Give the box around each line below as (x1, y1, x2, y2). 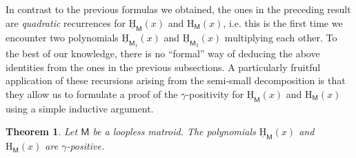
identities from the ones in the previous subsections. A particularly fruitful (6, 59, 321, 74)
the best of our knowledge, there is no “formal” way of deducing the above (6, 46, 320, 61)
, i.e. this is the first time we (223, 15, 343, 30)
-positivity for (186, 86, 244, 101)
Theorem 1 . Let (6, 124, 78, 139)
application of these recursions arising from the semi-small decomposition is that (6, 73, 346, 88)
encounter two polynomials (6, 30, 119, 44)
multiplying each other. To (224, 30, 337, 44)
